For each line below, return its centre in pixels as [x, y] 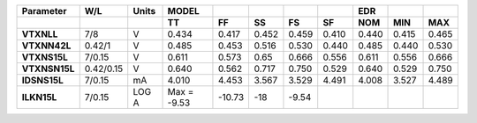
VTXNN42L [46, 46]
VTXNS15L [45, 57]
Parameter [44, 11]
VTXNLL [40, 34]
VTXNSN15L [48, 69]
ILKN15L [39, 97]
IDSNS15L [42, 80]
